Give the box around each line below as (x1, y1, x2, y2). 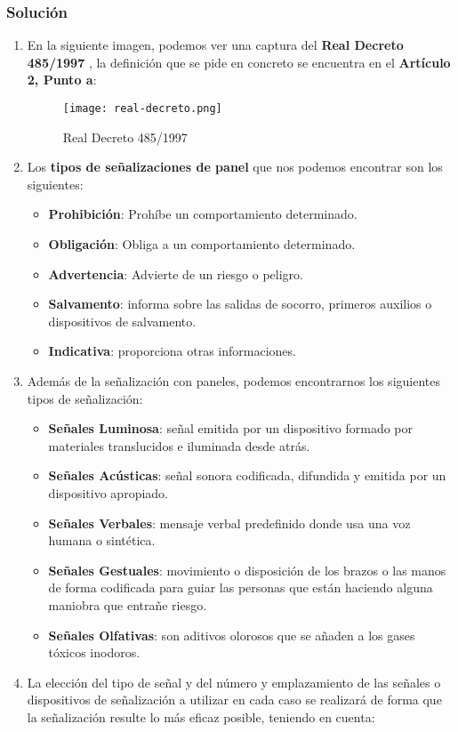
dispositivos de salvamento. (48, 311, 197, 330)
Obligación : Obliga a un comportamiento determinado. (48, 235, 356, 253)
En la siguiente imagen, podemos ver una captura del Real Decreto (27, 36, 404, 54)
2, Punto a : (27, 70, 97, 89)
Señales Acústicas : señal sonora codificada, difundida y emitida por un (48, 466, 446, 485)
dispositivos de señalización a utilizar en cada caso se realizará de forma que (27, 690, 442, 709)
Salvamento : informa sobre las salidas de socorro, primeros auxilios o (48, 294, 432, 313)
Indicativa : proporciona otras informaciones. (48, 342, 296, 360)
